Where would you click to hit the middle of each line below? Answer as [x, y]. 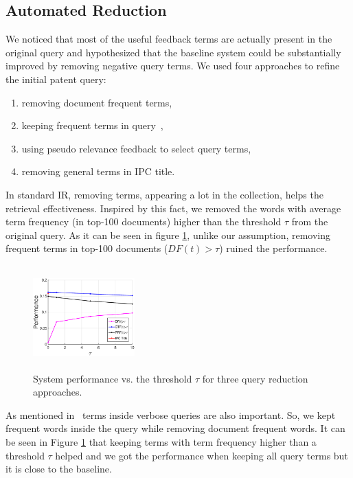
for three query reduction [255, 378]
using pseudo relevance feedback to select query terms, [136, 148]
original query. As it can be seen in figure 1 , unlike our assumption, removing [168, 235]
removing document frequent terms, [97, 102]
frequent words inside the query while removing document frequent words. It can [175, 428]
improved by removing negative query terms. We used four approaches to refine [173, 66]
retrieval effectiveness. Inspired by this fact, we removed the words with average [173, 208]
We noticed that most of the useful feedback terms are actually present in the [169, 39]
